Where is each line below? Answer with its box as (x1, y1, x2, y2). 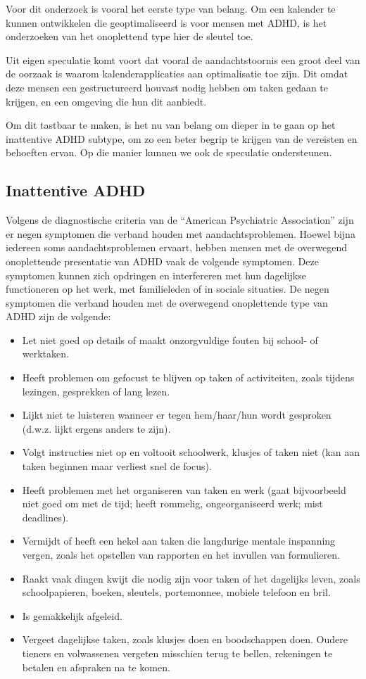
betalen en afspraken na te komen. (22, 659, 170, 674)
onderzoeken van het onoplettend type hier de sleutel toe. (6, 29, 253, 44)
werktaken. (22, 346, 69, 361)
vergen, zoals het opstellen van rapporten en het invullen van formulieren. (22, 547, 340, 562)
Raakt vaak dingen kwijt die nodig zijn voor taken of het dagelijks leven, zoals (22, 571, 360, 585)
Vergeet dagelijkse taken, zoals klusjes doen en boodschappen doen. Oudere (22, 632, 348, 647)
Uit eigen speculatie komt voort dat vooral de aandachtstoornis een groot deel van (6, 52, 360, 67)
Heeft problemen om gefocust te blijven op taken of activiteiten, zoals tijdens (22, 370, 355, 385)
